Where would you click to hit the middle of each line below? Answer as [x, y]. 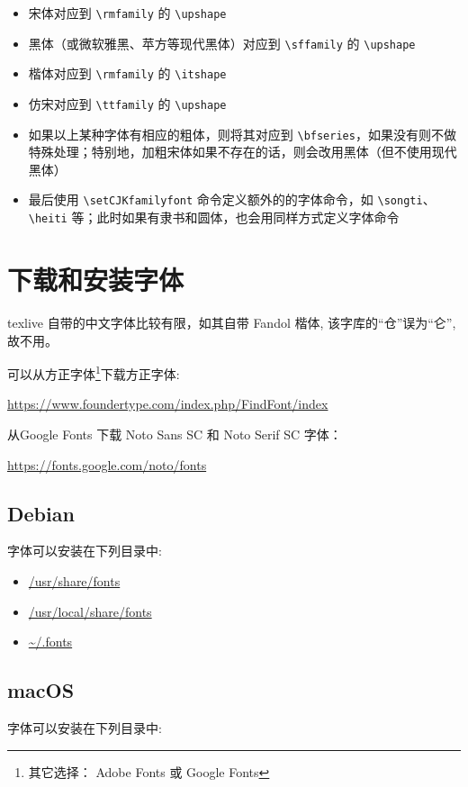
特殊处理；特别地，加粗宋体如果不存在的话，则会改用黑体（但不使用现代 [243, 152]
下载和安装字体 [96, 279]
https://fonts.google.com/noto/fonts [107, 464]
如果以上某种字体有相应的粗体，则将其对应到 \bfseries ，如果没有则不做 [242, 134]
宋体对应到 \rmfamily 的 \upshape [127, 13]
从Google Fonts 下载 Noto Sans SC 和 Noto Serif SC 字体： [175, 434]
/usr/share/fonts [74, 580]
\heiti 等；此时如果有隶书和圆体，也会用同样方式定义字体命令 [214, 217]
